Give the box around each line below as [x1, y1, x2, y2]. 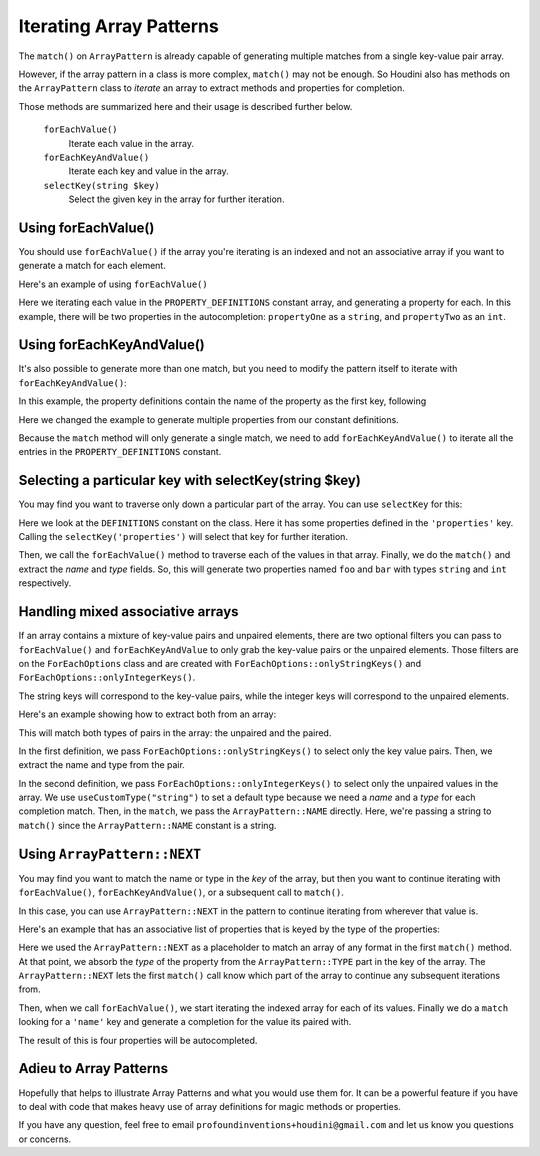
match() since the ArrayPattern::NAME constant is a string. [18, 819, 277, 831]
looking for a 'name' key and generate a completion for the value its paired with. [18, 1016, 352, 1028]
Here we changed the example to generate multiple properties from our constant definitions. [18, 413, 399, 425]
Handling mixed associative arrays [18, 603, 239, 620]
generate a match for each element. [18, 260, 167, 272]
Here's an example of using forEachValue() [18, 278, 209, 290]
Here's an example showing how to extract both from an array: [18, 708, 277, 720]
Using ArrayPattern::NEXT [18, 845, 202, 862]
